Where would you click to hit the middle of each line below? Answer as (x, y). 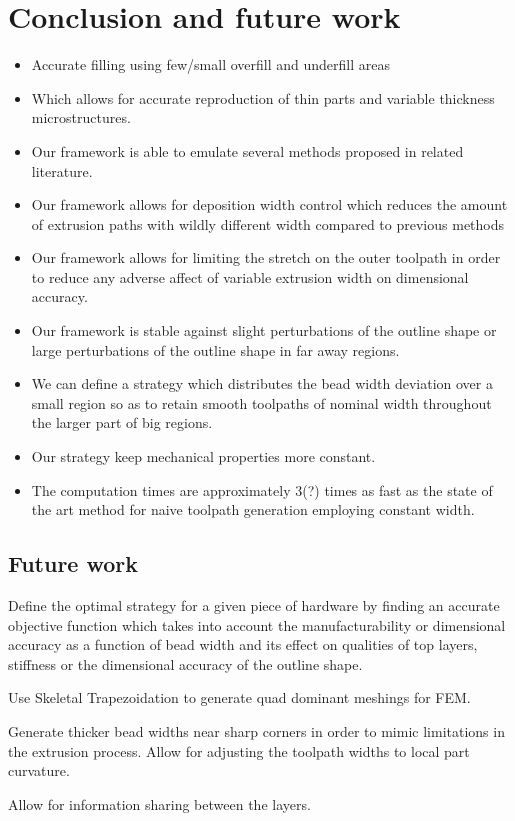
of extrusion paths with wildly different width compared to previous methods (268, 223)
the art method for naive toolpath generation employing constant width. (253, 509)
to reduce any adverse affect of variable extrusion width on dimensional (250, 276)
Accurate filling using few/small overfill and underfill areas (210, 64)
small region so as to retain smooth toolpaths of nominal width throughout (261, 402)
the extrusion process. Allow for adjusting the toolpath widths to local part (239, 750)
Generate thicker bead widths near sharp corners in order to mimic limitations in (256, 730)
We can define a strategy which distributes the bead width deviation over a (262, 383)
